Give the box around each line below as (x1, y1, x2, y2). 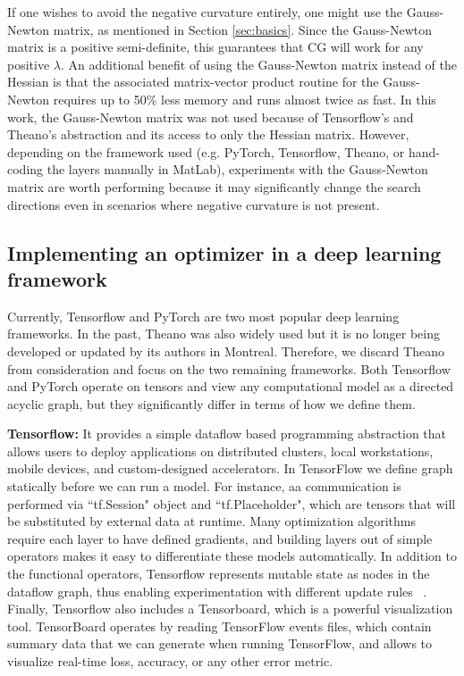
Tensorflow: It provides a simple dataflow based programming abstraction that (7, 424, 447, 443)
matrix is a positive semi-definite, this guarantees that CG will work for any (7, 38, 424, 56)
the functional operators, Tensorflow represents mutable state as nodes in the (7, 564, 430, 583)
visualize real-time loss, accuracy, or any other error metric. (7, 652, 333, 670)
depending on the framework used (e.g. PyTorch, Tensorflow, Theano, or (7, 142, 405, 161)
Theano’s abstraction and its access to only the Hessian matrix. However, (7, 125, 409, 144)
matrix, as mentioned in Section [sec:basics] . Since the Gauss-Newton (53, 20, 433, 38)
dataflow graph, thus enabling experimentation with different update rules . (7, 581, 427, 600)
